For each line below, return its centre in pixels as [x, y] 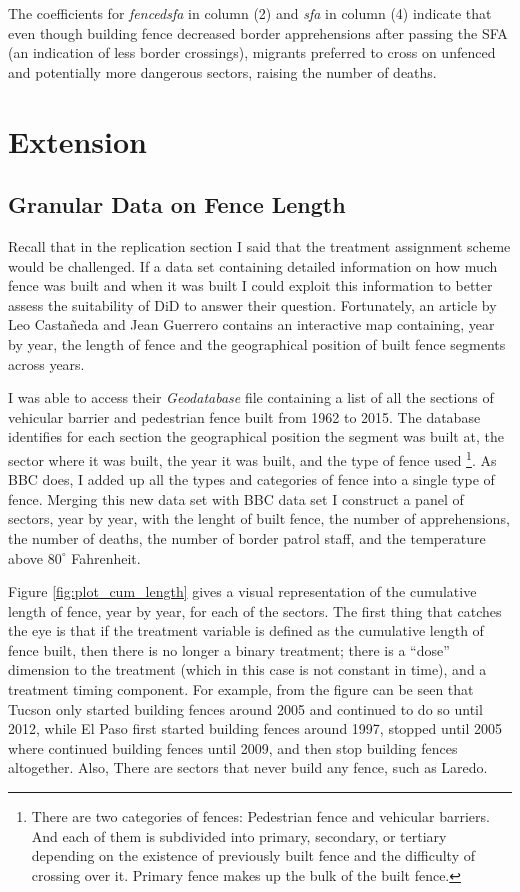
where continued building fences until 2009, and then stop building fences [233, 747]
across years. [46, 363]
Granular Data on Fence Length [177, 204]
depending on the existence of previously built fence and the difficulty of [253, 855]
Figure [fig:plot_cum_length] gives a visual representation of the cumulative [242, 591]
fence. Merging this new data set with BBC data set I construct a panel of [236, 498]
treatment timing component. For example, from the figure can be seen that [241, 689]
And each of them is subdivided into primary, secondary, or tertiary [239, 835]
